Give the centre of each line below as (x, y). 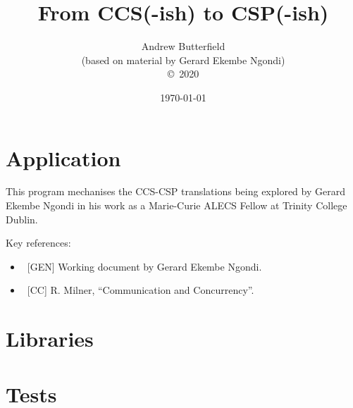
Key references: (38, 243)
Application (63, 157)
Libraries (50, 339)
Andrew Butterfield (183, 46)
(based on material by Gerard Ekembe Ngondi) (183, 60)
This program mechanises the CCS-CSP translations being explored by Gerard (175, 191)
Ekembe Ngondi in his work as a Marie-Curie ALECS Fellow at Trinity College (176, 205)
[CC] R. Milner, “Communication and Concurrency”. (141, 290)
